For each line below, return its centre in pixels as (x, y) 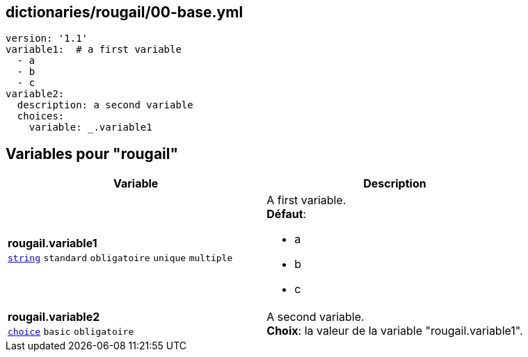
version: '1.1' (47, 39)
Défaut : (287, 214)
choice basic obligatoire (71, 332)
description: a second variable (105, 105)
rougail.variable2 (54, 317)
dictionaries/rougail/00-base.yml (125, 12)
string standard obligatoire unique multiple (120, 258)
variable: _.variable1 (90, 127)
